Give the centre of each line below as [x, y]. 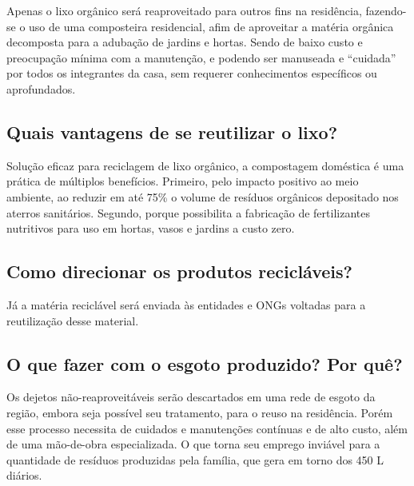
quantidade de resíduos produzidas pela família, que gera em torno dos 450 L [195, 459]
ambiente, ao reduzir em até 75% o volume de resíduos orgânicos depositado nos [203, 196]
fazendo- [386, 10]
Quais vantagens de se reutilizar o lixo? [172, 131]
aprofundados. [41, 88]
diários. [24, 475]
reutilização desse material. [73, 320]
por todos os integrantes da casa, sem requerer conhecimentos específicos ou [192, 73]
